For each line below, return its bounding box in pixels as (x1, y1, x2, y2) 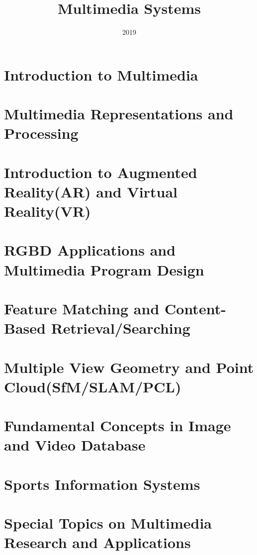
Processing (4, 123, 79, 143)
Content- (165, 298, 226, 318)
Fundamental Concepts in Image (4, 415, 231, 436)
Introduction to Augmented (4, 162, 197, 182)
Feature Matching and (4, 298, 160, 318)
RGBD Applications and (4, 240, 176, 260)
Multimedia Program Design (4, 259, 204, 279)
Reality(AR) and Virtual (4, 181, 177, 201)
